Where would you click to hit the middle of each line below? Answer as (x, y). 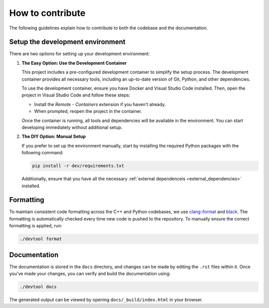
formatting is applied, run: (36, 226)
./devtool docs (38, 287)
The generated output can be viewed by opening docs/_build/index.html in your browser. (106, 300)
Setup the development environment (67, 42)
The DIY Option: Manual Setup (54, 136)
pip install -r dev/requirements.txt (78, 166)
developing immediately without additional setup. (72, 127)
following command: (43, 153)
